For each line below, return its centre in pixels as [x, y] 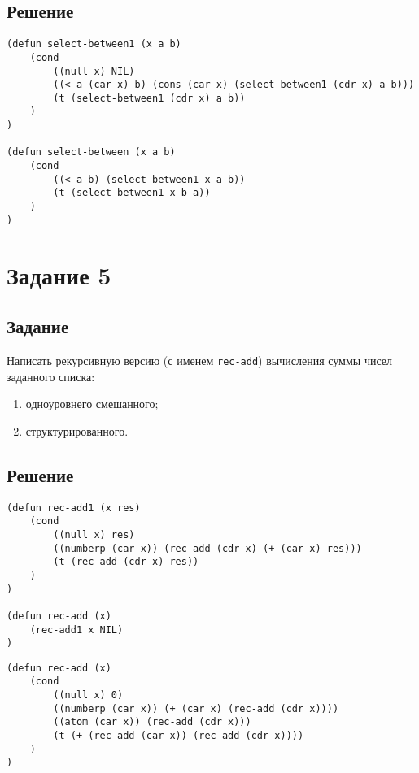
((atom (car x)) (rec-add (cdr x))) [152, 722]
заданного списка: [51, 376]
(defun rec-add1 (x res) [74, 508]
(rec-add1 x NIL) [76, 630]
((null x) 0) [88, 695]
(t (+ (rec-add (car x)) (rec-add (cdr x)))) [179, 736]
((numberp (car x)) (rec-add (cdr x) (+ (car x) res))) [207, 548]
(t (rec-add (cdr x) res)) [126, 562]
